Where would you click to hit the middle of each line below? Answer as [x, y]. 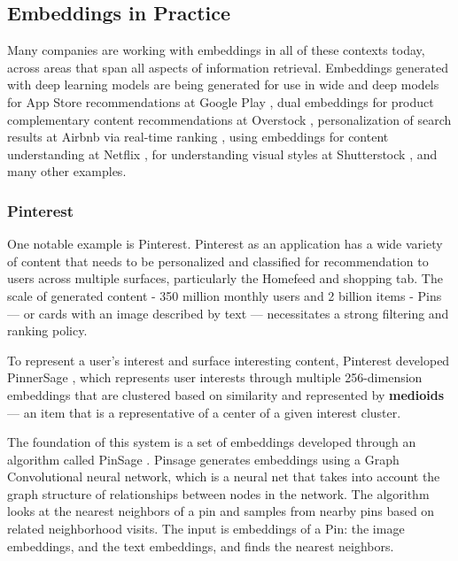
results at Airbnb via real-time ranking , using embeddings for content [198, 137]
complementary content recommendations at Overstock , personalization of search [229, 119]
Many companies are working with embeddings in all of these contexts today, [216, 50]
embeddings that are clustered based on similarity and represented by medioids [226, 394]
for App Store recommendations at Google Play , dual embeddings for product [221, 101]
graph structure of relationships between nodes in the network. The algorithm [218, 493]
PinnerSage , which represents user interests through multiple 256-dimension [215, 377]
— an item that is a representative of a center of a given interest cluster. [204, 412]
